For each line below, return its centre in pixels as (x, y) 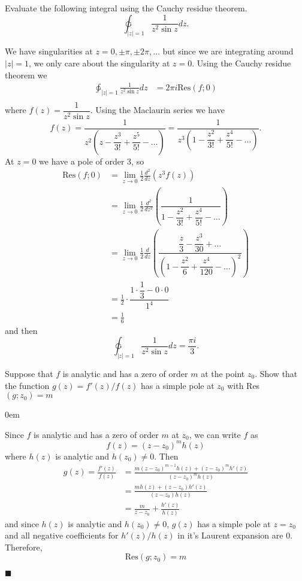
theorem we (26, 74)
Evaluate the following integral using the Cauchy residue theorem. (126, 8)
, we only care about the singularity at (99, 63)
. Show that (276, 373)
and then (21, 330)
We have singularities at (49, 51)
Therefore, (24, 547)
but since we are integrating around (228, 51)
